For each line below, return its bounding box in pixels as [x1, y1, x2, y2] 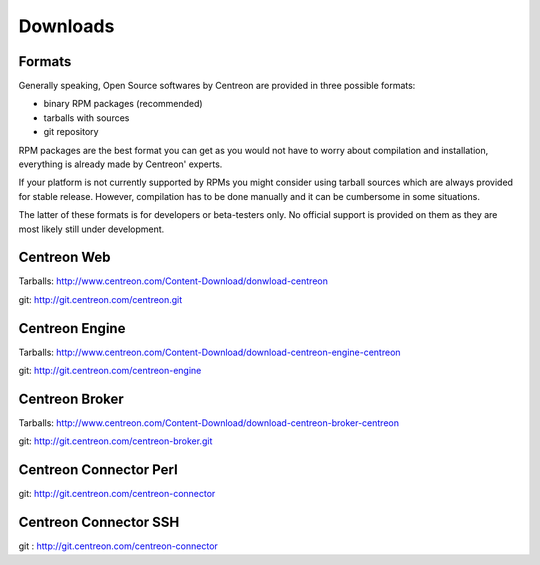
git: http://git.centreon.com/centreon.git [18, 293, 183, 305]
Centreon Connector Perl [18, 461, 179, 479]
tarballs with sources [43, 111, 130, 124]
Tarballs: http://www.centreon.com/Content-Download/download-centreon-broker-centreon [18, 417, 400, 429]
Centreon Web [18, 249, 111, 266]
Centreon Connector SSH [18, 514, 180, 531]
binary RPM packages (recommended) [43, 98, 204, 110]
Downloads [18, 15, 115, 37]
